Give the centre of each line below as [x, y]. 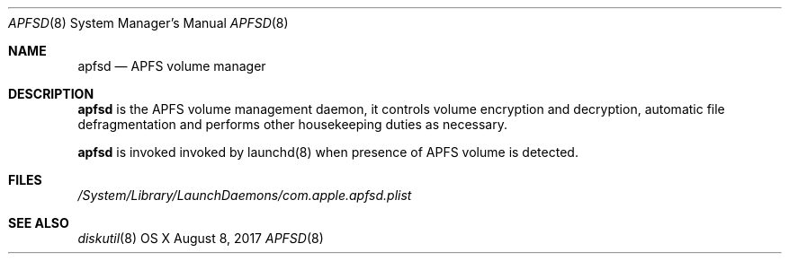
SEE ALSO [39, 223]
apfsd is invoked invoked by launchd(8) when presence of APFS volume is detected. [328, 152]
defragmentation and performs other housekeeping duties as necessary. [293, 124]
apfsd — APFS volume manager [172, 66]
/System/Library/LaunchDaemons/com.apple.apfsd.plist [245, 195]
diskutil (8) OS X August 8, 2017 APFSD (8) [201, 238]
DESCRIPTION [51, 94]
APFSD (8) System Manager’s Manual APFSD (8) [148, 23]
